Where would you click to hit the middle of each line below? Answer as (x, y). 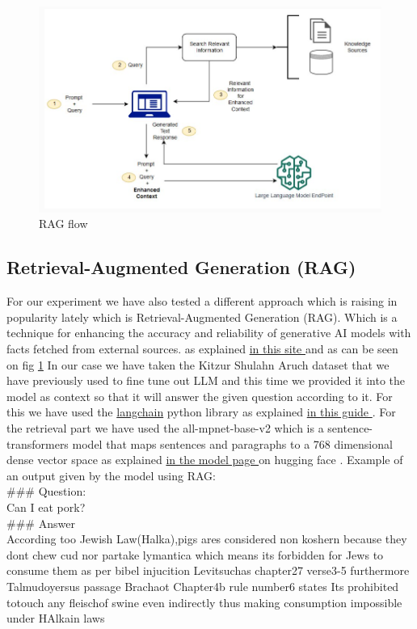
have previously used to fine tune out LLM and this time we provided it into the (206, 380)
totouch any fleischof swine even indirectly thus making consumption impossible (204, 602)
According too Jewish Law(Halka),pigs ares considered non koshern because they (207, 539)
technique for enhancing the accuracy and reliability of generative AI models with (209, 333)
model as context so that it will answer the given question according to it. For (200, 396)
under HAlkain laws (56, 618)
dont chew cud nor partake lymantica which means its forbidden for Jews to (195, 554)
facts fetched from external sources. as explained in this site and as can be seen (202, 349)
